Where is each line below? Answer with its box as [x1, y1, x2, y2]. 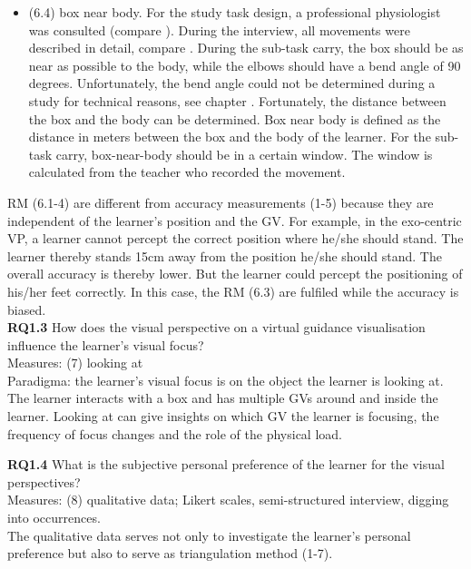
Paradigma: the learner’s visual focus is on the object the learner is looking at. [7, 370, 444, 389]
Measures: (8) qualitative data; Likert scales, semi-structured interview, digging [7, 490, 449, 509]
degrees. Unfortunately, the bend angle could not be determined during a [28, 74, 436, 93]
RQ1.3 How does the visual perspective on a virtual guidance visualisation [7, 318, 426, 337]
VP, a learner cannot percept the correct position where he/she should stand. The [7, 229, 464, 248]
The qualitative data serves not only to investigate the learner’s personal [7, 525, 411, 544]
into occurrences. [7, 508, 101, 527]
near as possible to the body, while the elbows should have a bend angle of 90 [28, 55, 461, 74]
